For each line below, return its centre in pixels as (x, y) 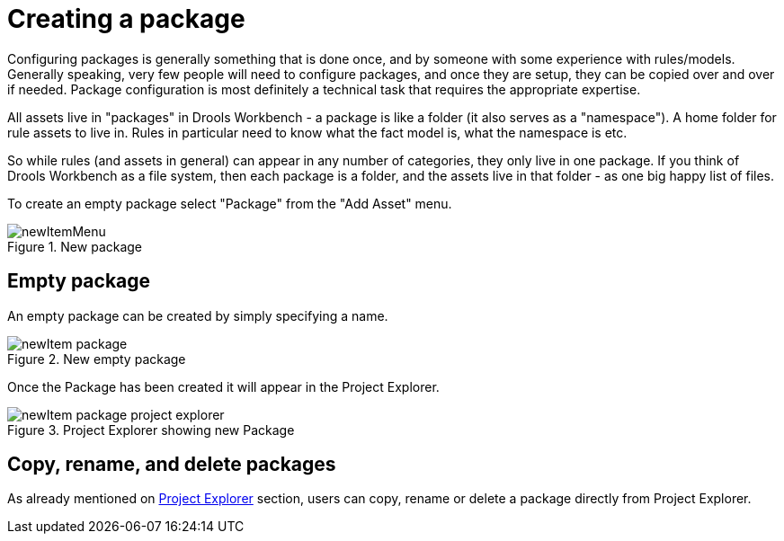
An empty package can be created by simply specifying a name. (198, 315)
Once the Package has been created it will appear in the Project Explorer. (223, 386)
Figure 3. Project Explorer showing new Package (151, 430)
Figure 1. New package (75, 246)
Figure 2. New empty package (97, 359)
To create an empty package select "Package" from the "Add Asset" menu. (230, 203)
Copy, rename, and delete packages (172, 465)
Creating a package (126, 19)
